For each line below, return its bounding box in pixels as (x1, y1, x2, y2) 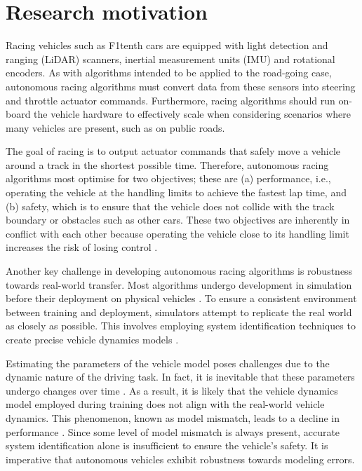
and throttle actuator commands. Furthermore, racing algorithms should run (6, 93, 335, 107)
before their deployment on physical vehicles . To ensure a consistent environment (6, 291, 357, 306)
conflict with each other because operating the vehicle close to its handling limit (6, 226, 349, 240)
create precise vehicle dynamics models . (6, 332, 179, 346)
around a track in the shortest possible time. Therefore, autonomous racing (6, 157, 329, 172)
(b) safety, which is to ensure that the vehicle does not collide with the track (6, 198, 335, 213)
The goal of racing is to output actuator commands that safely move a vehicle (6, 144, 341, 158)
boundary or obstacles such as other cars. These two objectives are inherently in (6, 212, 350, 227)
